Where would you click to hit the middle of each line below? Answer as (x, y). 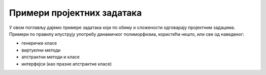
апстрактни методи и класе (50, 57)
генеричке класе (39, 43)
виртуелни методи (41, 50)
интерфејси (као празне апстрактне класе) (66, 64)
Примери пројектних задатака (76, 13)
